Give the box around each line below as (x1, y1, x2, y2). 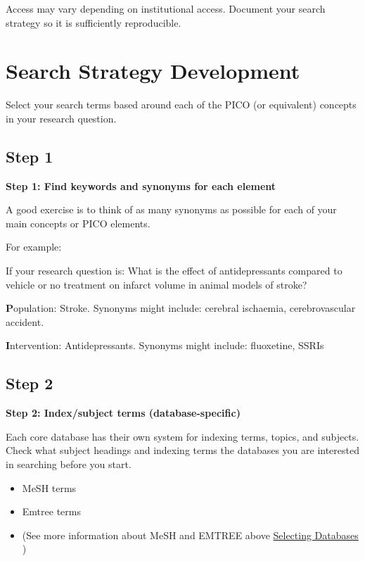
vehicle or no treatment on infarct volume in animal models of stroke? (6, 277, 307, 291)
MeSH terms (22, 480, 77, 495)
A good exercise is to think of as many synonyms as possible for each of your (6, 202, 337, 217)
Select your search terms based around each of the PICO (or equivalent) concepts (6, 97, 357, 112)
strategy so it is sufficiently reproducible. (6, 15, 181, 30)
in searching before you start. (6, 457, 132, 472)
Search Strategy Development (6, 56, 300, 85)
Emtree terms (22, 504, 81, 519)
